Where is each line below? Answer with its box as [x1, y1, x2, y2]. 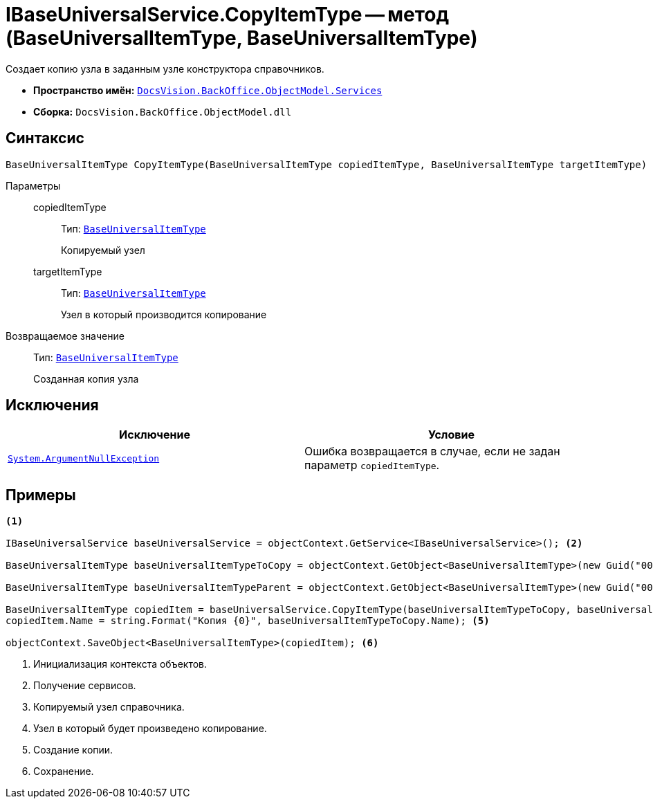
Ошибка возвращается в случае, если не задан [304, 444, 560, 459]
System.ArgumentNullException [8, 453, 160, 464]
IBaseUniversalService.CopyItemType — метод [6, 3, 449, 26]
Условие [428, 428, 475, 442]
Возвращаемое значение [6, 329, 125, 342]
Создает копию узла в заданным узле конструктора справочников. [6, 62, 324, 75]
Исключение [119, 428, 190, 442]
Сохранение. [33, 765, 94, 778]
